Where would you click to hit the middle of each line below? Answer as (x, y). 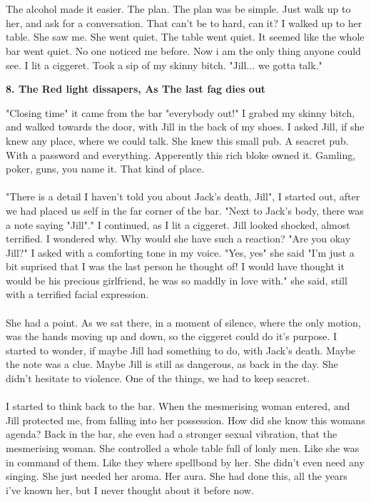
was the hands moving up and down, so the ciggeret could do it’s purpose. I (172, 336)
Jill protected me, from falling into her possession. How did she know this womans (185, 420)
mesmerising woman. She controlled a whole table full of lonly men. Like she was (183, 448)
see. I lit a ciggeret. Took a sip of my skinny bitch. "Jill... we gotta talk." (164, 65)
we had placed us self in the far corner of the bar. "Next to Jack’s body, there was (185, 210)
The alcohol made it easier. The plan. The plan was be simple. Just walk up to (178, 9)
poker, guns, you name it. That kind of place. (105, 169)
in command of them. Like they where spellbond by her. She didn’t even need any (185, 462)
